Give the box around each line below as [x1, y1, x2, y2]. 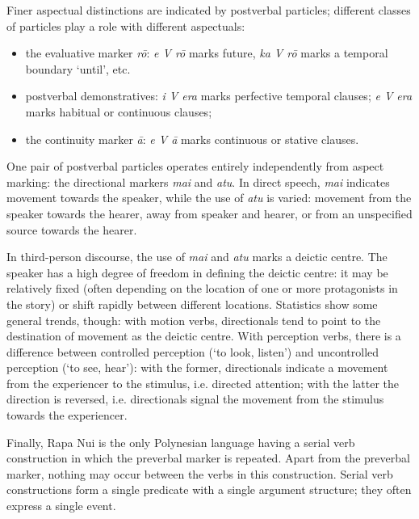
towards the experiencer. [6, 407, 128, 424]
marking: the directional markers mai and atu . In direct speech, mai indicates [6, 173, 390, 190]
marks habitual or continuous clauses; [25, 103, 212, 120]
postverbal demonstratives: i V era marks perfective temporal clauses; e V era [25, 87, 413, 104]
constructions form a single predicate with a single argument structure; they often [6, 481, 412, 498]
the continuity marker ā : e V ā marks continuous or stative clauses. [25, 130, 359, 147]
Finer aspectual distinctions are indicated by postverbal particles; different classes [6, 2, 411, 18]
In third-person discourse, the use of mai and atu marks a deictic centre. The [6, 248, 388, 265]
